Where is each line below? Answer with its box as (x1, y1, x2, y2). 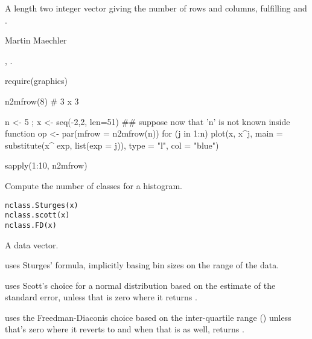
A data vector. (5, 238, 59, 251)
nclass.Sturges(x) (5, 201, 78, 210)
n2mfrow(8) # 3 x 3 (5, 94, 79, 107)
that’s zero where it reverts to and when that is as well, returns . (5, 323, 244, 335)
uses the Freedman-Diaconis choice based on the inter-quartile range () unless (5, 311, 291, 323)
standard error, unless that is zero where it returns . (5, 291, 197, 303)
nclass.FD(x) (5, 221, 57, 230)
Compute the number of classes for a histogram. (5, 179, 183, 192)
